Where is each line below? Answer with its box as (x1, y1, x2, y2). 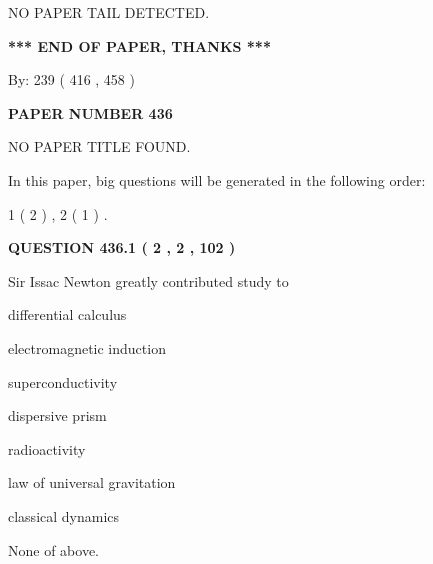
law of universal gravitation (8, 472, 176, 493)
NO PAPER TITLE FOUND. (8, 136, 191, 157)
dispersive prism (8, 405, 107, 426)
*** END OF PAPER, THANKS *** (8, 35, 271, 56)
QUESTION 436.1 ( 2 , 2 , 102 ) (8, 237, 236, 258)
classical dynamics (8, 505, 120, 526)
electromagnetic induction (8, 337, 166, 358)
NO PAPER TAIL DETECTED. (8, 2, 210, 22)
